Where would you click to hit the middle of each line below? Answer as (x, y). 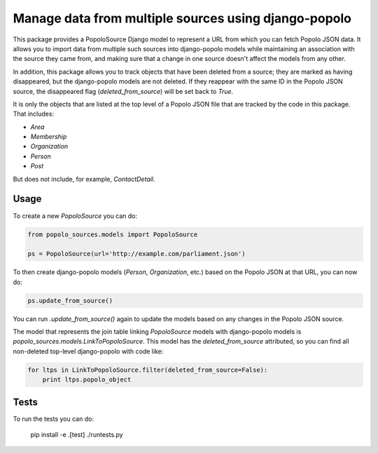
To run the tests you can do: (54, 419)
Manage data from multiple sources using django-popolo (182, 18)
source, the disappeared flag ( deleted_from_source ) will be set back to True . (123, 91)
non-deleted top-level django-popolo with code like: (88, 351)
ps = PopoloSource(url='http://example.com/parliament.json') (136, 254)
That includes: (34, 114)
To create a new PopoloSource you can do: (75, 216)
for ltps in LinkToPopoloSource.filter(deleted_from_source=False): (148, 370)
